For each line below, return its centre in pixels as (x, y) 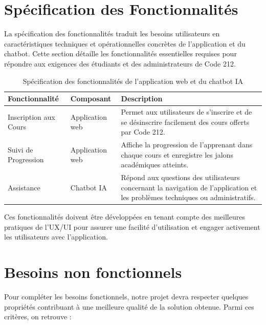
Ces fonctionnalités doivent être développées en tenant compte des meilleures (125, 217)
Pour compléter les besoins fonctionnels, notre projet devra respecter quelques (126, 297)
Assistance (24, 187)
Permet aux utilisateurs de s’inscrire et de (186, 111)
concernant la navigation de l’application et (189, 187)
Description (142, 99)
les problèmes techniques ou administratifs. (188, 197)
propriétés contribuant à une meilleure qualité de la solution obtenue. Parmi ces (129, 306)
